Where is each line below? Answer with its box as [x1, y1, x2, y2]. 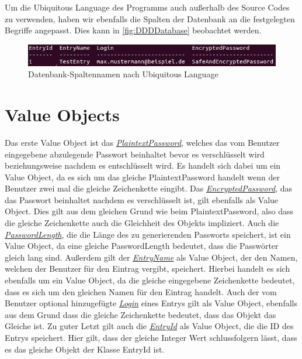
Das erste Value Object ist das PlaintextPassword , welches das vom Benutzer [5, 136, 280, 148]
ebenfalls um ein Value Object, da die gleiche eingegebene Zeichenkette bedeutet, [5, 274, 295, 286]
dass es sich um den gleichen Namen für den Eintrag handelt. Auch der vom [5, 285, 277, 298]
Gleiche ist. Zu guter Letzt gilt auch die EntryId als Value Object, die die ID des [5, 320, 294, 332]
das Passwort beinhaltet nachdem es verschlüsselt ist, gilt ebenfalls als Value [5, 193, 279, 206]
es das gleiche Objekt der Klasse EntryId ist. [5, 343, 165, 355]
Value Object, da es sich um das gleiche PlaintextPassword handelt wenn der [5, 170, 280, 183]
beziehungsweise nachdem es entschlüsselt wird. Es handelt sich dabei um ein [5, 159, 281, 172]
